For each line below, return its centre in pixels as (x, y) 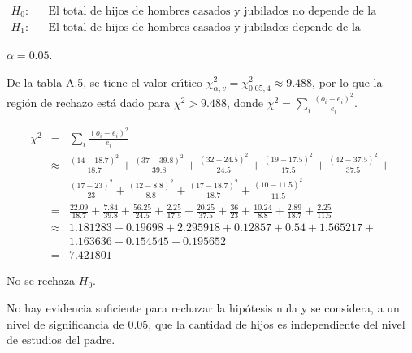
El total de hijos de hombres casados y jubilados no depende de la (213, 12)
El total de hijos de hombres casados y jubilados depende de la (204, 27)
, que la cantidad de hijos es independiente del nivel (277, 323)
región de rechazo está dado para (89, 103)
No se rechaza (41, 280)
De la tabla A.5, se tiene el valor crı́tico (105, 82)
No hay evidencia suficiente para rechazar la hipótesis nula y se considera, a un (203, 308)
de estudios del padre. (61, 340)
